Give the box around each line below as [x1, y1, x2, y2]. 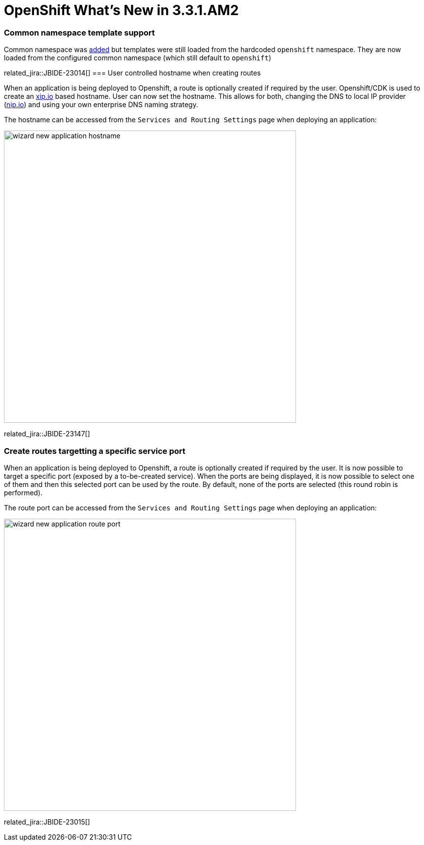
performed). [4, 488, 43, 497]
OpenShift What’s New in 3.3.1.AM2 [4, 2, 239, 19]
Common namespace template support [4, 27, 155, 38]
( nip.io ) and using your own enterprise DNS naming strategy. [4, 100, 198, 109]
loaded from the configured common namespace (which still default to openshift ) [4, 54, 271, 62]
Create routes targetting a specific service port [4, 446, 185, 456]
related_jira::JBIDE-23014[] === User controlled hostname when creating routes [4, 69, 261, 77]
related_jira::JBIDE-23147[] [4, 430, 90, 438]
